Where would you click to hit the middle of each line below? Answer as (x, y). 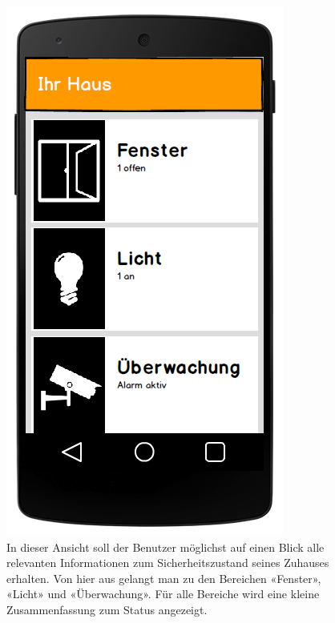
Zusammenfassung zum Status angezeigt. (107, 609)
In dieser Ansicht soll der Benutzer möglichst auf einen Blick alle (165, 547)
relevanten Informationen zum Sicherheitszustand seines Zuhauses (168, 563)
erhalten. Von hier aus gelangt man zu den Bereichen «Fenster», (164, 578)
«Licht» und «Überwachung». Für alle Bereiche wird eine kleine (163, 594)
